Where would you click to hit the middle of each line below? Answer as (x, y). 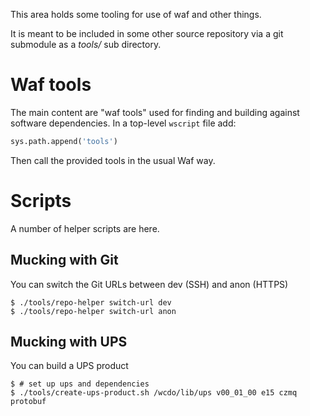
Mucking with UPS (69, 341)
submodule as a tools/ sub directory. (86, 44)
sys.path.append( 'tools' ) (64, 141)
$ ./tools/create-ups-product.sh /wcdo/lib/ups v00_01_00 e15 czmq (154, 393)
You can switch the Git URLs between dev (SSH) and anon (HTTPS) (149, 284)
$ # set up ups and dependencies (80, 384)
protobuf (28, 402)
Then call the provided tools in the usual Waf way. (113, 160)
